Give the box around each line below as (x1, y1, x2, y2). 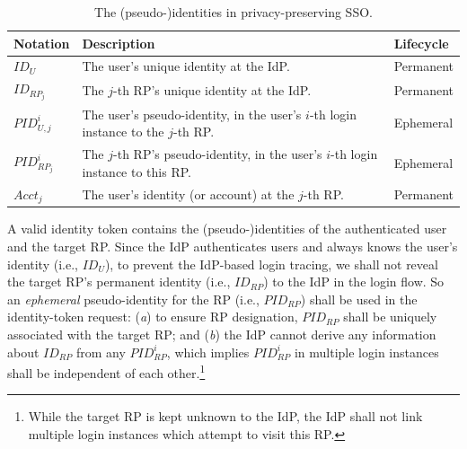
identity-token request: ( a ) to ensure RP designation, (7, 307, 298, 326)
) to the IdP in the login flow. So (263, 272, 445, 291)
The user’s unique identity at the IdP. (82, 57, 290, 75)
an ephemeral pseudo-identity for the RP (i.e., (7, 289, 260, 308)
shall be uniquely (343, 307, 437, 326)
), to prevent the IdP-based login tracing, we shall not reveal (104, 254, 438, 273)
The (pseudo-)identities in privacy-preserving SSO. (94, 3, 373, 21)
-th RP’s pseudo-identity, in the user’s (113, 145, 322, 163)
